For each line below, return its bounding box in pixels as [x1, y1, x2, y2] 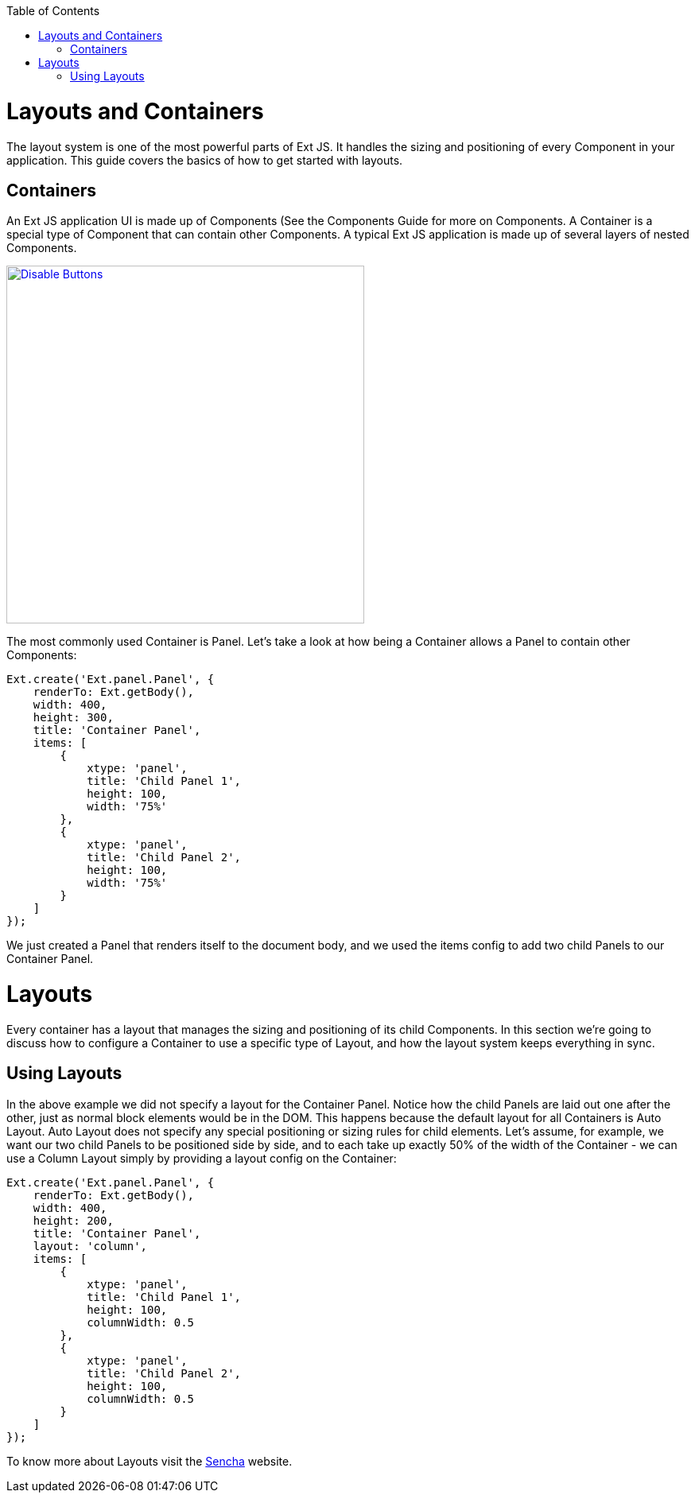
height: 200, [33, 1214, 114, 1227]
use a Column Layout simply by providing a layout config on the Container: [6, 1151, 397, 1165]
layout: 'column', [33, 1239, 148, 1252]
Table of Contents [6, 4, 100, 17]
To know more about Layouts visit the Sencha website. [6, 1454, 293, 1468]
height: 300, [33, 711, 114, 724]
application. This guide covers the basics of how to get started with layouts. [6, 153, 403, 167]
